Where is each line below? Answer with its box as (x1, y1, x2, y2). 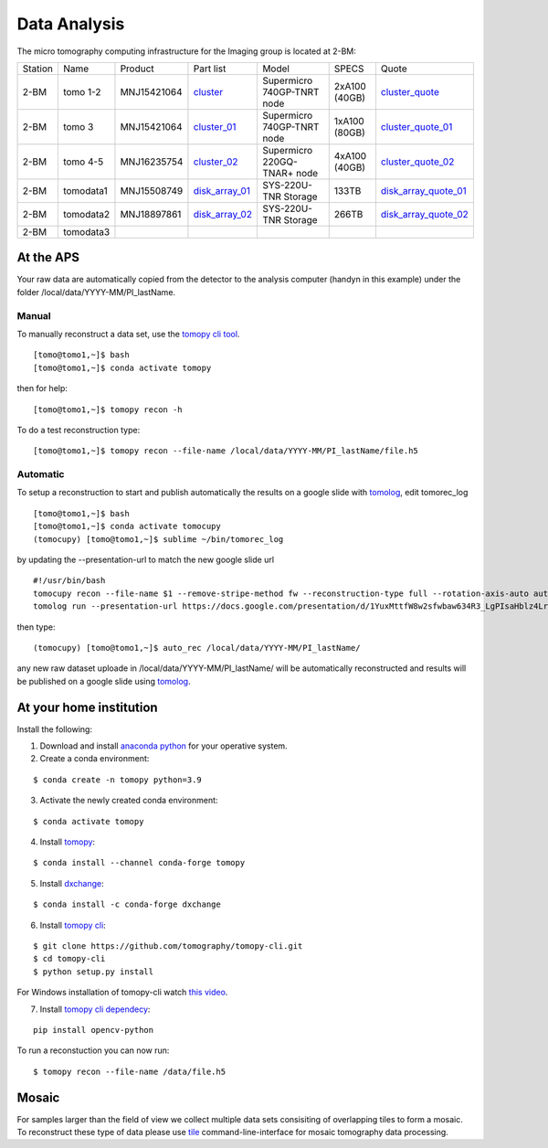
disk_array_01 (193, 184, 251, 197)
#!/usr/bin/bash (33, 576, 106, 586)
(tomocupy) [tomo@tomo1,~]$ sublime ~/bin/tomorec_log (33, 534, 284, 544)
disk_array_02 (193, 207, 253, 220)
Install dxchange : (39, 877, 104, 888)
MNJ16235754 (120, 155, 184, 168)
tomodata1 (62, 184, 109, 197)
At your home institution (16, 699, 159, 715)
